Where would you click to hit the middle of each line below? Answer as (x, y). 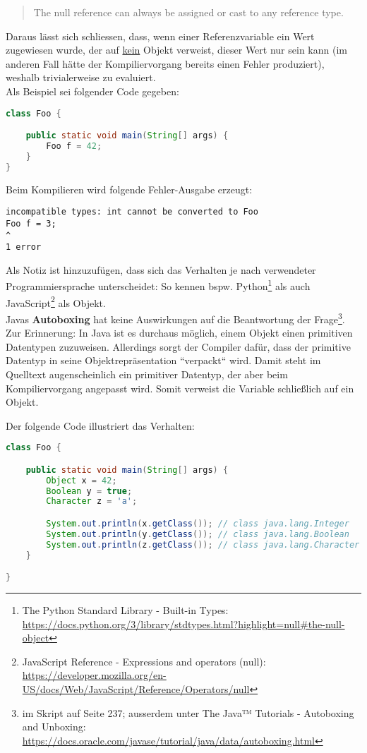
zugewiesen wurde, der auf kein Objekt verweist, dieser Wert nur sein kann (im (176, 50)
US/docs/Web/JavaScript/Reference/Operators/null (136, 689)
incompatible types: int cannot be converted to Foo (132, 212)
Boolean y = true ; (89, 491)
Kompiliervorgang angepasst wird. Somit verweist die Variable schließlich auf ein (180, 388)
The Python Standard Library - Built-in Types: (125, 610)
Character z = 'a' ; (92, 501)
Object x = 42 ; (82, 480)
